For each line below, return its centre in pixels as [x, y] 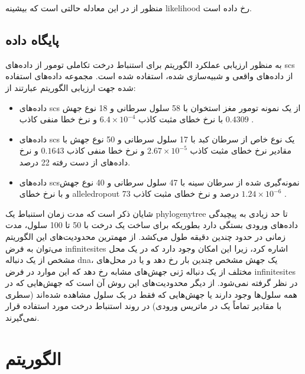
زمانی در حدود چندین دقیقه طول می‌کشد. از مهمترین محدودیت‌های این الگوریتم [146, 236]
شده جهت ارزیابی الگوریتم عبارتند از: [71, 87]
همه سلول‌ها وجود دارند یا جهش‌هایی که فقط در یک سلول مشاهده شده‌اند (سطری [151, 294]
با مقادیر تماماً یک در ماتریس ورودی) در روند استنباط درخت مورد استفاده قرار [144, 306]
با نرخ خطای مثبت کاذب [181, 119]
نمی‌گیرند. [22, 318]
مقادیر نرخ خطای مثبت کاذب [241, 150]
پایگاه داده [32, 39]
